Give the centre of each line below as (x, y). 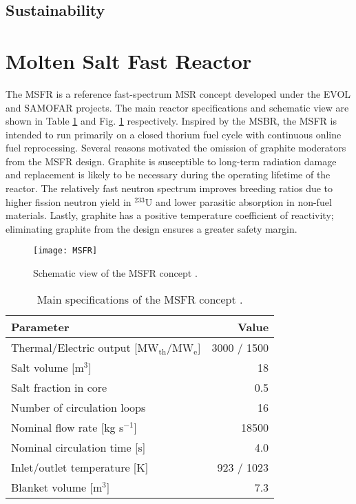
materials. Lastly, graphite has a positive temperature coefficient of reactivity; (170, 215)
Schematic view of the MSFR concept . (115, 273)
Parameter (40, 326)
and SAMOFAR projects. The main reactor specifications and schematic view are (177, 107)
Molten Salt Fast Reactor (129, 60)
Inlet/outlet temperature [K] (80, 467)
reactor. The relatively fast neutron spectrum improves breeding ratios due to (169, 188)
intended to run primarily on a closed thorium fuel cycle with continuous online (174, 134)
